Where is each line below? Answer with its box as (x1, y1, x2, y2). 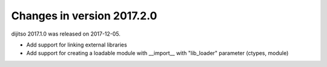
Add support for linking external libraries (26, 41, 127, 48)
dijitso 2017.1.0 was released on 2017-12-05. (11, 30, 121, 37)
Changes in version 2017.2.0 (11, 9, 157, 22)
